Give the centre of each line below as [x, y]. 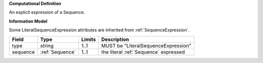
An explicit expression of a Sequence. [47, 13]
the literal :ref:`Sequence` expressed [143, 52]
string [47, 46]
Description [115, 39]
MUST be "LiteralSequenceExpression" [147, 46]
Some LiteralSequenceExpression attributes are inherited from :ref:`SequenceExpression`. [99, 30]
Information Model [28, 21]
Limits [88, 39]
